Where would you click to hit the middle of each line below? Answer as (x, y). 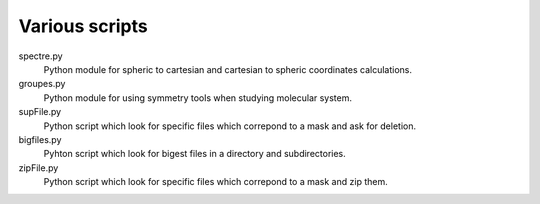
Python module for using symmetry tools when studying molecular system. (198, 97)
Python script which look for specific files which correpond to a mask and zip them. (216, 182)
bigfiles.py (40, 139)
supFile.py (40, 112)
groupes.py (42, 84)
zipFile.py (38, 167)
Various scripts (83, 26)
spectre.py (41, 56)
